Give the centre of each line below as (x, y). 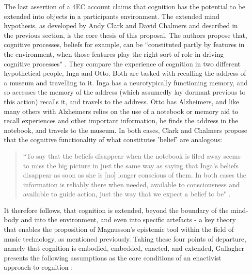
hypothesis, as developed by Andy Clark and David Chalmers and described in (121, 25)
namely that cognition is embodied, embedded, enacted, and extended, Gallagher (124, 248)
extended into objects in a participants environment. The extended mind (112, 16)
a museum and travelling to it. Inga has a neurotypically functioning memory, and (126, 82)
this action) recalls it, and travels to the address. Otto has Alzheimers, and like (122, 101)
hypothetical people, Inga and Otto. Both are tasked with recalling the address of (125, 73)
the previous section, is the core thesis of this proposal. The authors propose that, (126, 35)
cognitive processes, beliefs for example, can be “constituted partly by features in (124, 44)
